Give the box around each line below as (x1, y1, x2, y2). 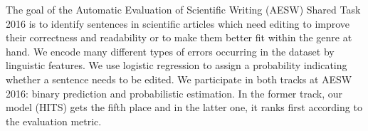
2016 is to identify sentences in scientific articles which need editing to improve (6, 16, 350, 31)
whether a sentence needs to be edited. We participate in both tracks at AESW (6, 71, 352, 86)
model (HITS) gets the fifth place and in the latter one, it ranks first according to (6, 100, 362, 115)
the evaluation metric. (6, 113, 102, 128)
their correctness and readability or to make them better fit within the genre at (6, 30, 352, 45)
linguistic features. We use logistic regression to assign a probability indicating (6, 58, 347, 73)
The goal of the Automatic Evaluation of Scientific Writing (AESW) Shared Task (6, 2, 361, 16)
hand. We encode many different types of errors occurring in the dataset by (6, 43, 335, 58)
